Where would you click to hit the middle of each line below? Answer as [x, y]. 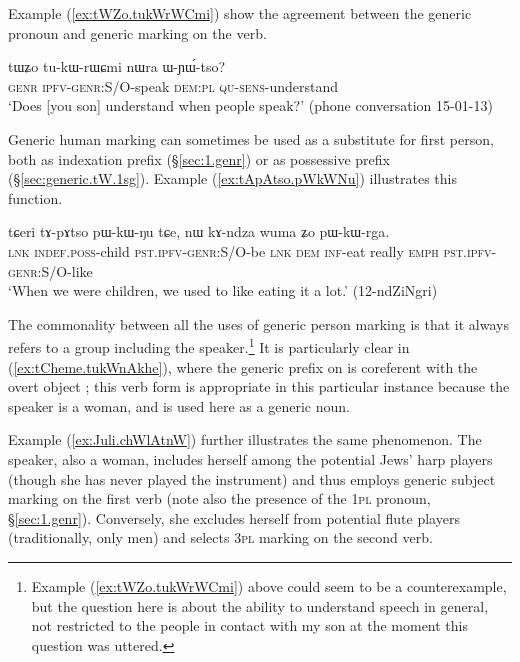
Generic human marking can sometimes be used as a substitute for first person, [251, 138]
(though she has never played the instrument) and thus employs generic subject [252, 478]
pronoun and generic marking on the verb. [137, 32]
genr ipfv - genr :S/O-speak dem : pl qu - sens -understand [173, 85]
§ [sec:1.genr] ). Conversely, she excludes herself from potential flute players [234, 517]
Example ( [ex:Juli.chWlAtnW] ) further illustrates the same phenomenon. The [245, 439]
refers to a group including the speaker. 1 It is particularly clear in [209, 345]
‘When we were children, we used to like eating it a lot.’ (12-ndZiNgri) [223, 290]
